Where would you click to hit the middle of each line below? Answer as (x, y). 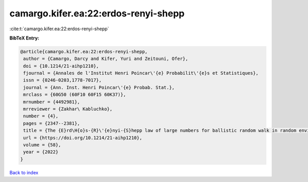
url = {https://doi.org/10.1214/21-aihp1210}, (83, 138)
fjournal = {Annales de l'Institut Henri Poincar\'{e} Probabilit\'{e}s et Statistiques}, (141, 73)
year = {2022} (41, 152)
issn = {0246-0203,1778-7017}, (63, 80)
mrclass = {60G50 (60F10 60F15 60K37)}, (75, 95)
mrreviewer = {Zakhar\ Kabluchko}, (68, 109)
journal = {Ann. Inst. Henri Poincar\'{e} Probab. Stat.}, (99, 87)
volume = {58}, (42, 145)
